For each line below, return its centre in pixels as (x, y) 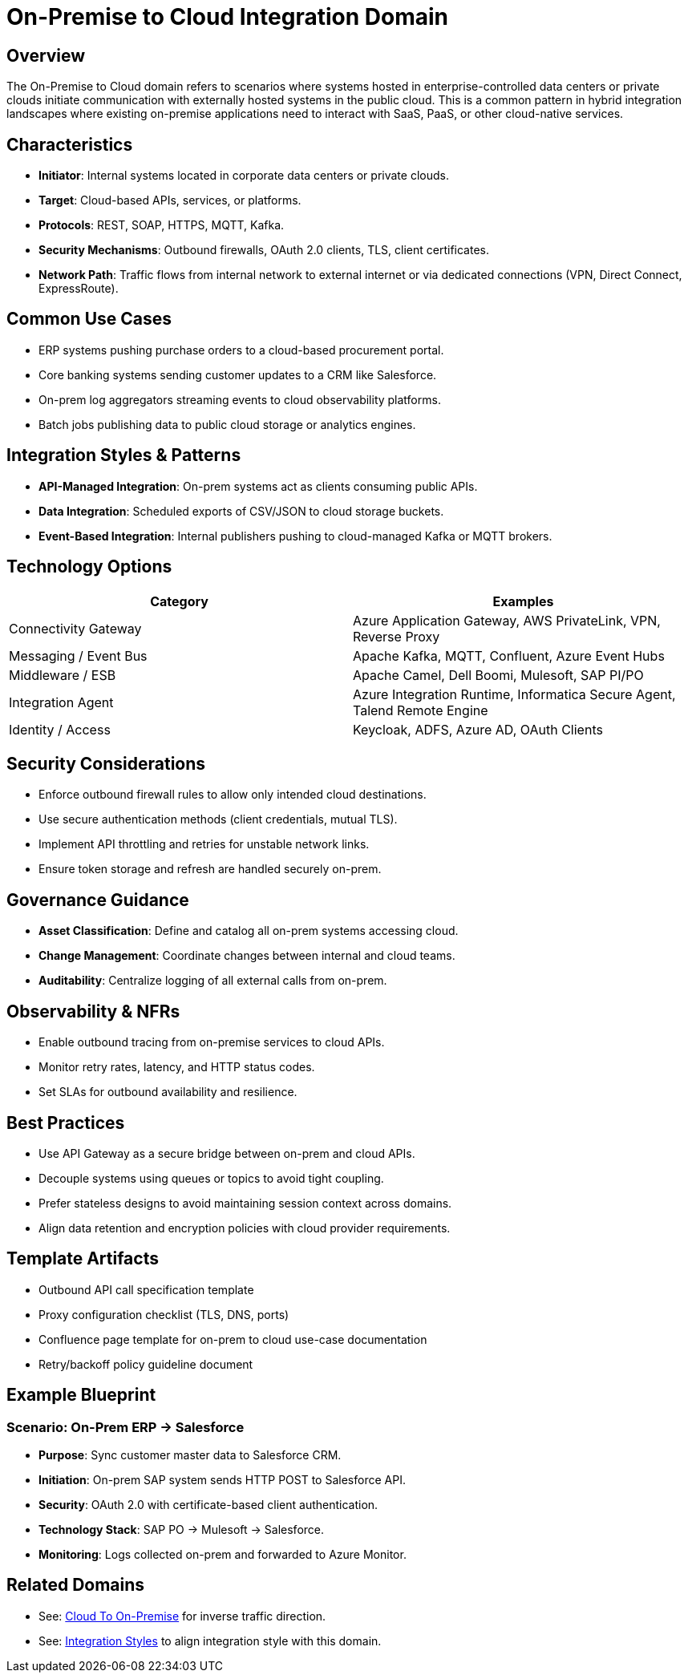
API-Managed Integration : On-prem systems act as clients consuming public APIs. (258, 486)
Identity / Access (60, 729)
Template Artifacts (83, 1259)
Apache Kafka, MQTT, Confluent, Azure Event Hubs (509, 655)
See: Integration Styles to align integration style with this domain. (210, 1641)
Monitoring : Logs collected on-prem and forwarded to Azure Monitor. (223, 1554)
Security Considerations (106, 763)
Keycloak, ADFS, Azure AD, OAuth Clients (478, 729)
